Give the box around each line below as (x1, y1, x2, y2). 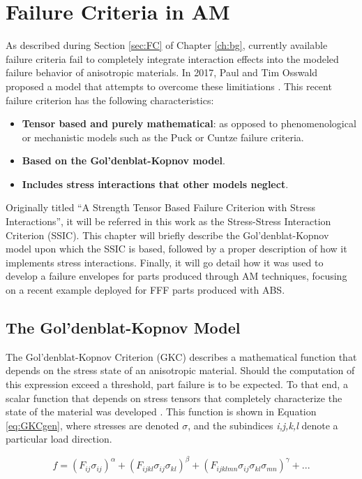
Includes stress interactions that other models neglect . (22, 176, 289, 191)
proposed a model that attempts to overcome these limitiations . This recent (6, 78, 332, 93)
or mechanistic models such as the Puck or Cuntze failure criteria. (22, 129, 304, 144)
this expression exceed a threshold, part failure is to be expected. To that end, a (6, 377, 348, 392)
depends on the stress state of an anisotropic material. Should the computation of (6, 363, 355, 378)
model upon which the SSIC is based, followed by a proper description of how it (6, 241, 347, 256)
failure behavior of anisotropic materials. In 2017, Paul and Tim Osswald (6, 65, 318, 80)
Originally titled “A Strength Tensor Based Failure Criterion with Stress (6, 200, 315, 215)
